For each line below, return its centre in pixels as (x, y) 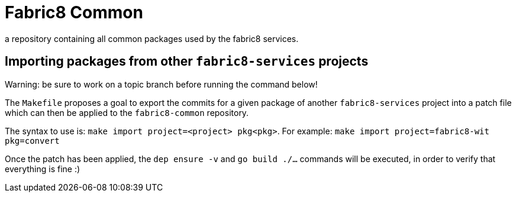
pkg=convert (32, 141)
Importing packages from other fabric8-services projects (187, 62)
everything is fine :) (43, 169)
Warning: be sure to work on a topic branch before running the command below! (161, 84)
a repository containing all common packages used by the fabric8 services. (152, 38)
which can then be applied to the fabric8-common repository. (127, 112)
